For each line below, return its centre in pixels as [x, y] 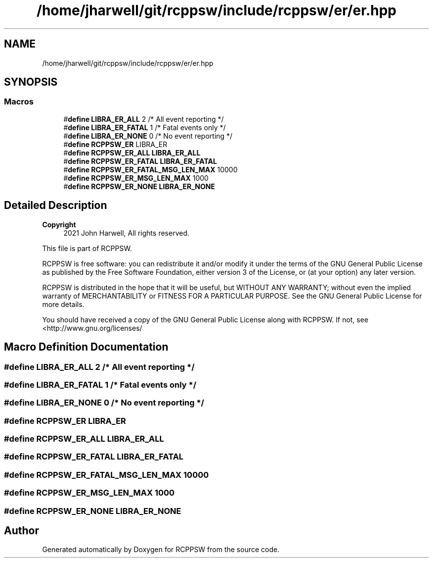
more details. [63, 304]
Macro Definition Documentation [86, 347]
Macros [19, 102]
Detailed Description [56, 205]
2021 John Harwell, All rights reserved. [126, 233]
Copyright [59, 224]
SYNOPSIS [31, 82]
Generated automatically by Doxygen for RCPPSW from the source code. [161, 550]
